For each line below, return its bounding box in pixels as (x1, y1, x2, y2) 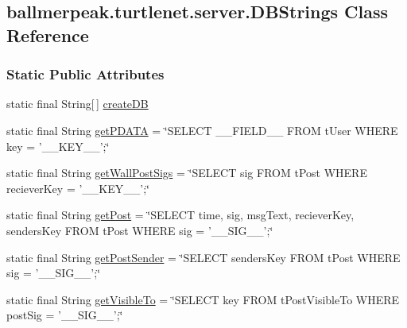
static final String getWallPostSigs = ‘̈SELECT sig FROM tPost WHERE (6, 164, 367, 181)
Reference (6, 22, 89, 47)
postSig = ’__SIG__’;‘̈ (6, 307, 123, 323)
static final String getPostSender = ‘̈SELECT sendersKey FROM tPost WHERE (6, 249, 401, 265)
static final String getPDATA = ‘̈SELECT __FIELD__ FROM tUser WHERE (6, 122, 398, 138)
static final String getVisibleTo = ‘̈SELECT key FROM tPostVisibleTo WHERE (6, 291, 400, 307)
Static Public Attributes (6, 64, 165, 84)
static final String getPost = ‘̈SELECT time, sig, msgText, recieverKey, (6, 206, 355, 223)
